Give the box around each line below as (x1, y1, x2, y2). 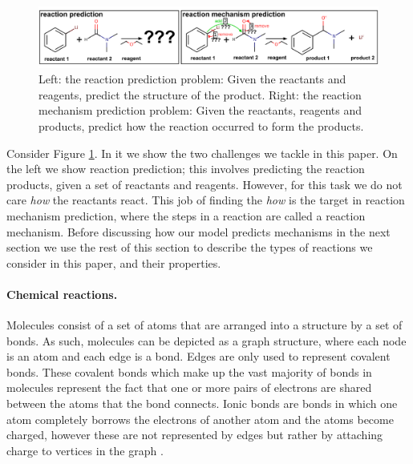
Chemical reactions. (6, 285, 118, 302)
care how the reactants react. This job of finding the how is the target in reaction (6, 192, 405, 208)
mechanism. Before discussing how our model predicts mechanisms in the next (6, 223, 391, 240)
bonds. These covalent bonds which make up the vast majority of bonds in (6, 363, 372, 380)
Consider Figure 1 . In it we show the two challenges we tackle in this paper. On (6, 144, 398, 161)
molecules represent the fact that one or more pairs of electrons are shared (6, 379, 372, 396)
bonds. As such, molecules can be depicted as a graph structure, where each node (6, 332, 407, 349)
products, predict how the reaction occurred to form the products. (38, 117, 364, 134)
